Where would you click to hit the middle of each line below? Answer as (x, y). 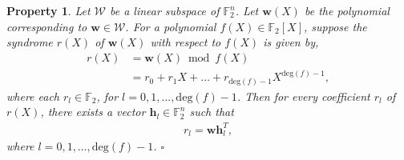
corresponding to (47, 26)
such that (212, 112)
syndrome (30, 42)
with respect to (186, 42)
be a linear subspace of (164, 10)
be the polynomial (347, 10)
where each (33, 96)
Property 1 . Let (48, 10)
